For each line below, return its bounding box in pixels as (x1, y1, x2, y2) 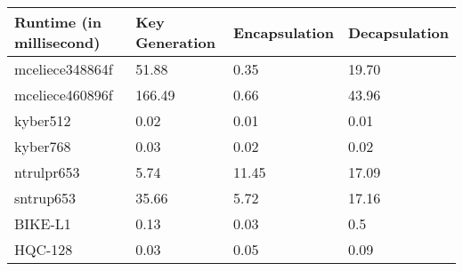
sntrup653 (14, 187, 77, 208)
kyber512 (14, 110, 71, 131)
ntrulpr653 (14, 162, 80, 182)
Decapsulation (347, 21, 449, 43)
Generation (135, 32, 215, 52)
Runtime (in (14, 12, 102, 32)
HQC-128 (14, 239, 73, 259)
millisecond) (14, 32, 101, 52)
